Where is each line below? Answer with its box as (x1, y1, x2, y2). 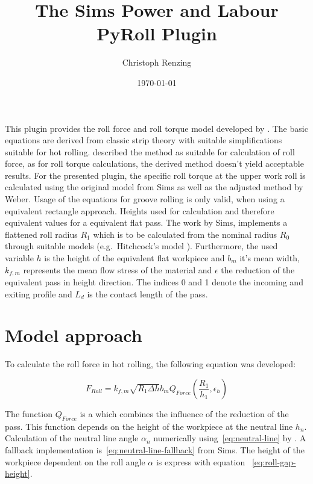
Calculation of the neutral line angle (5, 432, 139, 444)
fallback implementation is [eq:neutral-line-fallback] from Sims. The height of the (5, 443, 305, 456)
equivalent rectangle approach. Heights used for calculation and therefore (5, 204, 274, 217)
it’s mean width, (239, 252, 300, 264)
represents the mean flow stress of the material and (23, 263, 212, 276)
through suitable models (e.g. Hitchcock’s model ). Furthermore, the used (5, 240, 278, 252)
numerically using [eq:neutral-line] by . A (153, 432, 306, 444)
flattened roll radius (5, 228, 78, 240)
